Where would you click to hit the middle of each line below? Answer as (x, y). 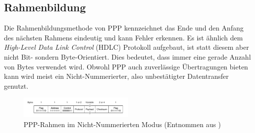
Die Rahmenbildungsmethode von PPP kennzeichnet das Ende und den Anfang (124, 28)
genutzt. (16, 85)
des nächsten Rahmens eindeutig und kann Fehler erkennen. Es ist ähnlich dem (124, 37)
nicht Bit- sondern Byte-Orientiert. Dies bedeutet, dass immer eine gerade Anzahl (127, 56)
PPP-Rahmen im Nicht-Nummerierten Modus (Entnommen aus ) (122, 124)
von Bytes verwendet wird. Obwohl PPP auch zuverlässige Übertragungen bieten (126, 66)
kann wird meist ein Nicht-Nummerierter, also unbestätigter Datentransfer (116, 76)
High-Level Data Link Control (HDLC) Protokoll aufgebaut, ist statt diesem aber (127, 47)
